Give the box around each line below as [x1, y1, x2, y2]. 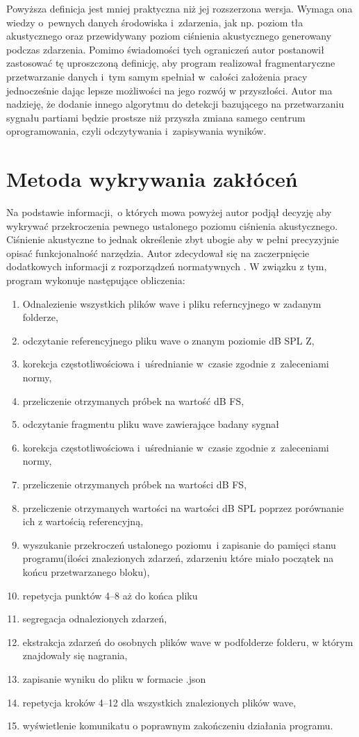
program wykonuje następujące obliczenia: [6, 273, 185, 288]
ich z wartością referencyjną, [22, 514, 144, 529]
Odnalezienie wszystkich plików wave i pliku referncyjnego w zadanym [22, 296, 322, 310]
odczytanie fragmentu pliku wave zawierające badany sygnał [22, 417, 280, 431]
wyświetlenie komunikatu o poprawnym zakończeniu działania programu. [22, 718, 333, 733]
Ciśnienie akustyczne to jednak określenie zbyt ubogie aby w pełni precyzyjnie [6, 232, 340, 247]
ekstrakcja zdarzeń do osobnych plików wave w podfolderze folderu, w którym [22, 634, 353, 649]
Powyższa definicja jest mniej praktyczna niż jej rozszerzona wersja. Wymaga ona [6, 1, 353, 15]
